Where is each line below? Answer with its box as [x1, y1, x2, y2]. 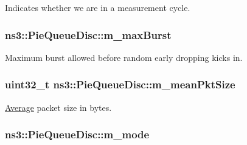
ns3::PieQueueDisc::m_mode [5, 127, 150, 142]
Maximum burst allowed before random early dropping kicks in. [5, 51, 243, 63]
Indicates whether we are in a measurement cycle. [5, 1, 190, 13]
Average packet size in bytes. [5, 101, 112, 113]
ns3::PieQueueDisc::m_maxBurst [5, 27, 172, 42]
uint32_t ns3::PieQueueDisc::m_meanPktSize [5, 77, 235, 92]
